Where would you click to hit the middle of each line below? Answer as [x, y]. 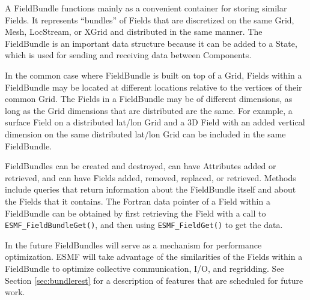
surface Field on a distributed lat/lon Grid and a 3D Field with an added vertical [155, 122]
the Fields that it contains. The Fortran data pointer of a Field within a [138, 201]
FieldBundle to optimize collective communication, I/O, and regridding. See [144, 268]
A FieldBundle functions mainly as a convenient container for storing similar [146, 8]
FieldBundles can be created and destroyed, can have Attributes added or [141, 166]
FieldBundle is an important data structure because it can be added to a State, [151, 43]
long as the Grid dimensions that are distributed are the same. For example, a [149, 110]
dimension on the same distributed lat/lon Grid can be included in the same [145, 133]
